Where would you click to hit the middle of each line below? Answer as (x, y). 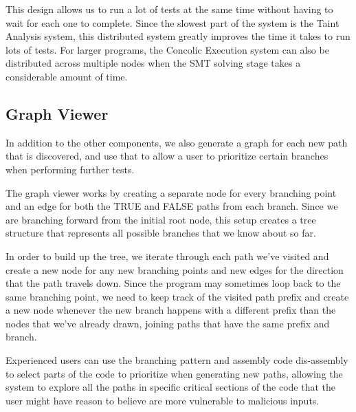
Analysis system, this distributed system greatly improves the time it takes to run (178, 36)
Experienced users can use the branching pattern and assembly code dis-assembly (177, 360)
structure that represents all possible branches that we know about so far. (161, 233)
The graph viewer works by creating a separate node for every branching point (171, 192)
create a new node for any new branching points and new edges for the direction (175, 269)
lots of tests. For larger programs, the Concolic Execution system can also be (167, 49)
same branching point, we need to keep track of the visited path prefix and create (177, 296)
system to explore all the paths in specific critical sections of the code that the (170, 387)
